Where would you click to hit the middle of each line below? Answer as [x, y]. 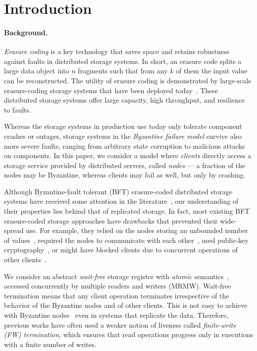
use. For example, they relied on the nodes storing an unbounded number [137, 230]
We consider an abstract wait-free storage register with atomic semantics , [117, 276]
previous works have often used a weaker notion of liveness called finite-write [120, 324]
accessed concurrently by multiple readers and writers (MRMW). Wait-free [118, 286]
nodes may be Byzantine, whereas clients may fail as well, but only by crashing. [125, 175]
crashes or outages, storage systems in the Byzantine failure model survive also [123, 136]
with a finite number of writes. [50, 344]
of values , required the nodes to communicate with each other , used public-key [126, 240]
